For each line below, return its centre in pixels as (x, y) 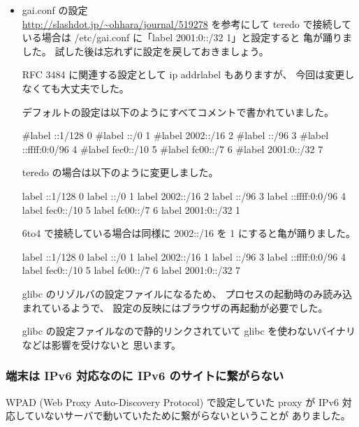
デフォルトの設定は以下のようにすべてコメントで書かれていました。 (178, 111)
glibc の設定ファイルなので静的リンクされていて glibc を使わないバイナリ (189, 331)
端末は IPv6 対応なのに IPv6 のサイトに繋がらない (145, 376)
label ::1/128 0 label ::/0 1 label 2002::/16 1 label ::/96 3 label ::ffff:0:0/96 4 (184, 256)
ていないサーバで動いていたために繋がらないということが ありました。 (188, 415)
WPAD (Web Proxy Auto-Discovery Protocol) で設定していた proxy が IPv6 (173, 401)
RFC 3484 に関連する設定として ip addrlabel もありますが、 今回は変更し (188, 74)
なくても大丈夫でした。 (75, 88)
